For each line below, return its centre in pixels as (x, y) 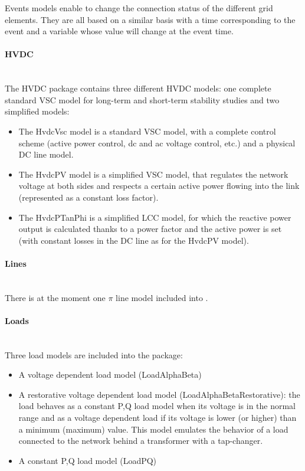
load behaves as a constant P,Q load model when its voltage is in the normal (157, 406)
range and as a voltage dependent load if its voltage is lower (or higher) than (158, 418)
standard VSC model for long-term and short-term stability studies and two (142, 99)
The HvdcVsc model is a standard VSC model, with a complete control (147, 131)
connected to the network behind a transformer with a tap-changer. (141, 441)
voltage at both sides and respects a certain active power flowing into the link (159, 186)
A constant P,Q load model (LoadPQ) (88, 460)
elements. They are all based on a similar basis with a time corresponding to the (150, 19)
